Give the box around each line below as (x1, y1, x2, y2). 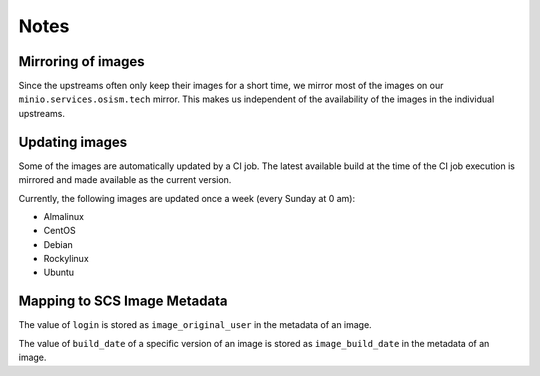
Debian (43, 238, 74, 250)
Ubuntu (43, 266, 75, 279)
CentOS (43, 225, 76, 237)
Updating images (18, 133, 128, 150)
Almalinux (43, 210, 85, 222)
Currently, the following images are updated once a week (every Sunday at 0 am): (18, 192, 355, 204)
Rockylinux (43, 253, 89, 265)
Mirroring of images (18, 53, 145, 70)
